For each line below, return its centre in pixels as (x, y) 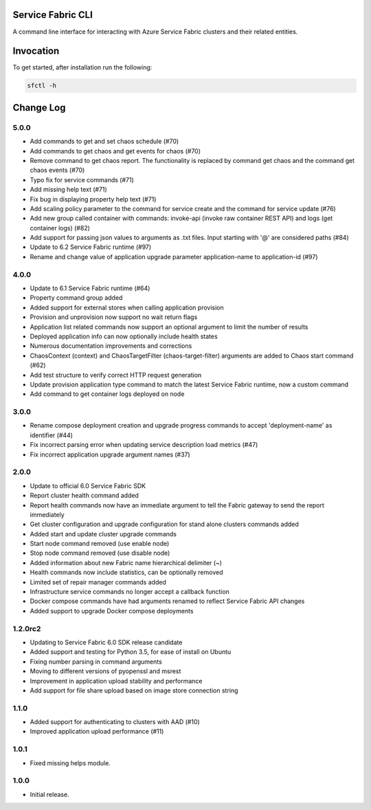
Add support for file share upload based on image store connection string (134, 690)
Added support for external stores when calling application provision (127, 307)
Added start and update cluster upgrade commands (103, 534)
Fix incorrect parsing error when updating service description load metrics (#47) (144, 445)
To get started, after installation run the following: (82, 67)
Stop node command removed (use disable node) (100, 553)
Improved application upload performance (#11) (97, 732)
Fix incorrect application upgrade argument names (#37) (110, 455)
